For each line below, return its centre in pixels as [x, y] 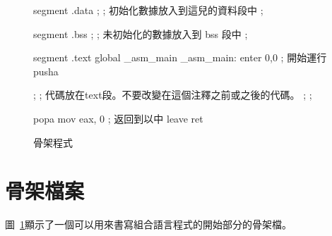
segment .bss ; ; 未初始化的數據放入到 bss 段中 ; [141, 33]
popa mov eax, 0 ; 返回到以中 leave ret [118, 118]
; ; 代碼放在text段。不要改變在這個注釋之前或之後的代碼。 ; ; [173, 95]
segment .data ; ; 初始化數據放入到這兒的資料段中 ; [148, 10]
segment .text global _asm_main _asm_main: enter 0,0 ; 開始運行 [180, 57]
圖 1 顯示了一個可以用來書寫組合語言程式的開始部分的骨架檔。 [148, 224]
